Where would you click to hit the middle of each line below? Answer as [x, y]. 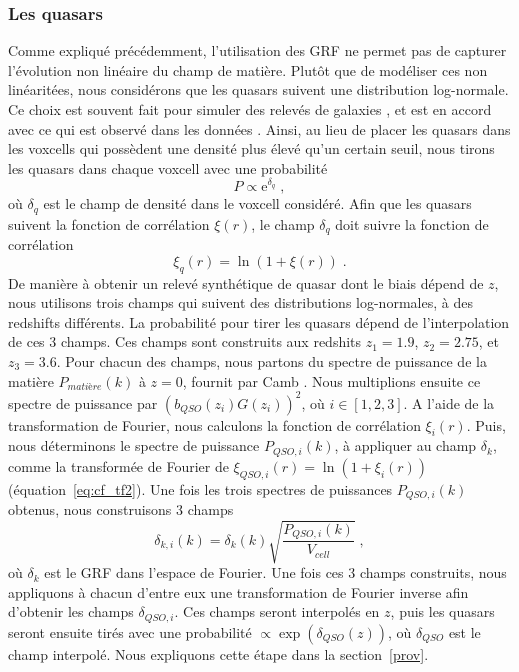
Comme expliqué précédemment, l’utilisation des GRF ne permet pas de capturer [257, 50]
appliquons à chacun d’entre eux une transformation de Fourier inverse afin [238, 591]
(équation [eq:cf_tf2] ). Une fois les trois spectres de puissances [200, 488]
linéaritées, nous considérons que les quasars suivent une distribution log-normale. [258, 89]
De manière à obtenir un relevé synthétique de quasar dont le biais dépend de [246, 282]
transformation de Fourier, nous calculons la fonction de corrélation [214, 424]
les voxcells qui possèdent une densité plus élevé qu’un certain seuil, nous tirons [251, 148]
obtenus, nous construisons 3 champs [121, 509]
